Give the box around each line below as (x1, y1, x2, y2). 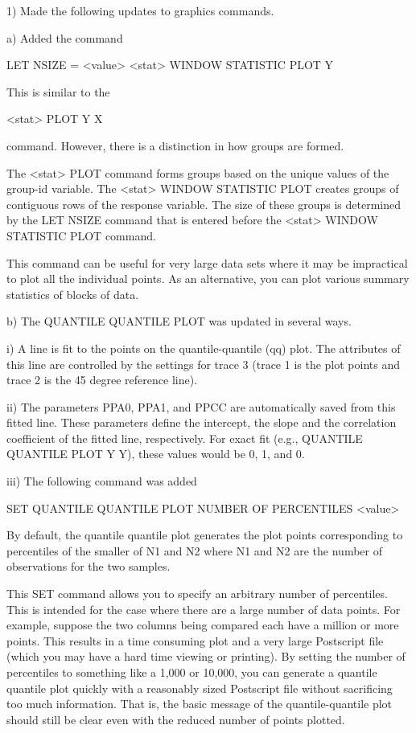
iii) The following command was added (6, 473, 197, 489)
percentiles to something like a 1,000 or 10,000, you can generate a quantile (6, 664, 377, 680)
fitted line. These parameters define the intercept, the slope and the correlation (6, 414, 397, 431)
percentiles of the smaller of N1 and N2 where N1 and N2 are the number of (6, 542, 382, 559)
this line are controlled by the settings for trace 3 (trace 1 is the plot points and (6, 355, 401, 372)
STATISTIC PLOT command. (6, 227, 156, 244)
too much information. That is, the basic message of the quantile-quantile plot (6, 695, 393, 712)
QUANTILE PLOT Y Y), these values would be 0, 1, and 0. (6, 445, 305, 462)
